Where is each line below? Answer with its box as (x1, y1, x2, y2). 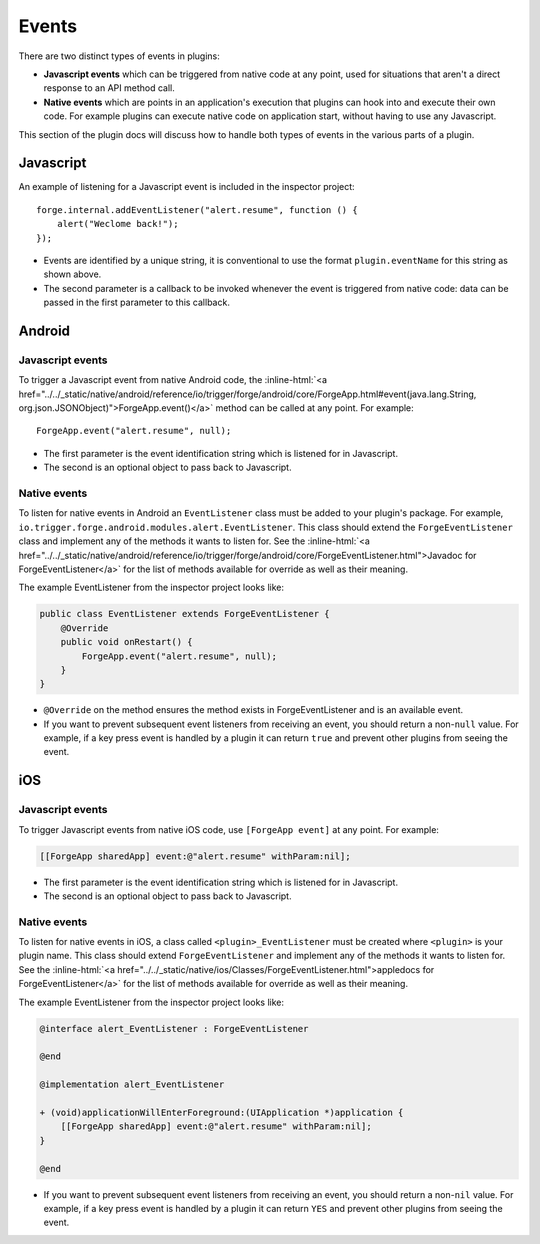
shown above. (43, 268, 102, 280)
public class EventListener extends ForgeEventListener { (39, 608, 330, 620)
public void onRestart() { (60, 636, 194, 648)
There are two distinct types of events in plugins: (18, 50, 220, 62)
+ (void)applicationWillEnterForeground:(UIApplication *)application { (39, 1106, 404, 1118)
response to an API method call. (43, 82, 175, 94)
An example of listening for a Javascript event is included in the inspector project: (18, 181, 355, 193)
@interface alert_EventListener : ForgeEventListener (39, 1023, 309, 1034)
